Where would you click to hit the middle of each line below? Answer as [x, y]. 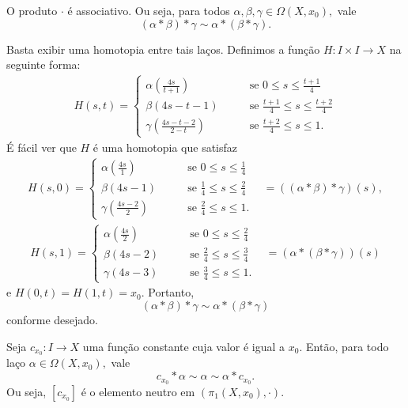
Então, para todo [348, 346]
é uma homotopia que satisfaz [165, 147]
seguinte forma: [43, 64]
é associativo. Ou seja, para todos [149, 10]
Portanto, [171, 292]
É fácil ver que [42, 147]
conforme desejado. [53, 319]
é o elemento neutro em [138, 391]
